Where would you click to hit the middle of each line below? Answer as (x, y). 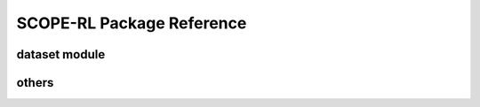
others (35, 83)
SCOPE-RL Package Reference (132, 23)
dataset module (61, 54)
